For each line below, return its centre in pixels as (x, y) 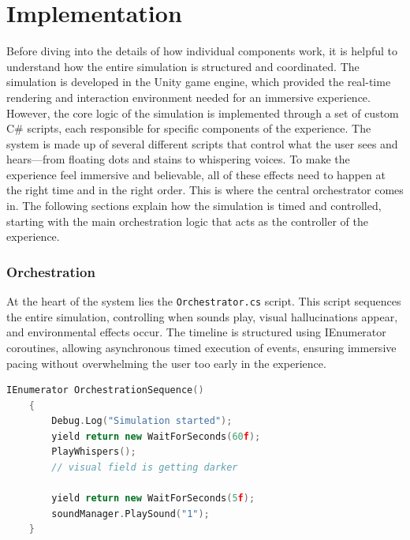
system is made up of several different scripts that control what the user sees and (202, 143)
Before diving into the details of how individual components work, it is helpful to (202, 51)
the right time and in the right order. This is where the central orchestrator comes (205, 190)
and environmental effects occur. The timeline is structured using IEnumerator (196, 332)
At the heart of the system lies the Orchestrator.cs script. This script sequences (204, 301)
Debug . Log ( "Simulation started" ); (142, 421)
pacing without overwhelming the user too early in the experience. (166, 363)
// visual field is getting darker (145, 468)
